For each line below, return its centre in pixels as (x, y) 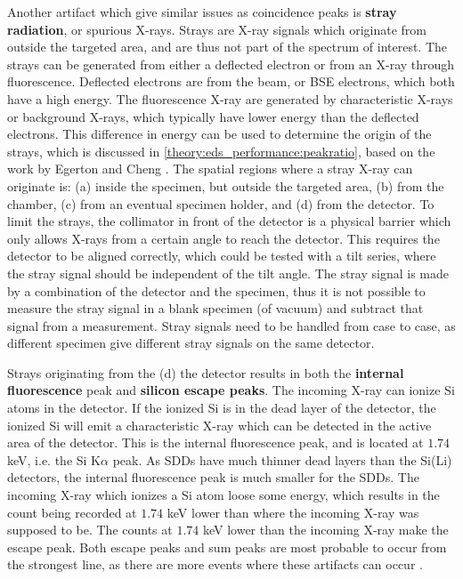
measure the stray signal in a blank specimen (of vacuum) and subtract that (215, 308)
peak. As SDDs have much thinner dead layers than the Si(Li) (282, 459)
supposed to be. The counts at (90, 530)
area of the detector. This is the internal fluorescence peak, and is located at (215, 442)
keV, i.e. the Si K (54, 459)
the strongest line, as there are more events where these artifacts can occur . (215, 564)
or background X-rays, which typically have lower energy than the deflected (213, 116)
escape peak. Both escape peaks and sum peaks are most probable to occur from (227, 547)
